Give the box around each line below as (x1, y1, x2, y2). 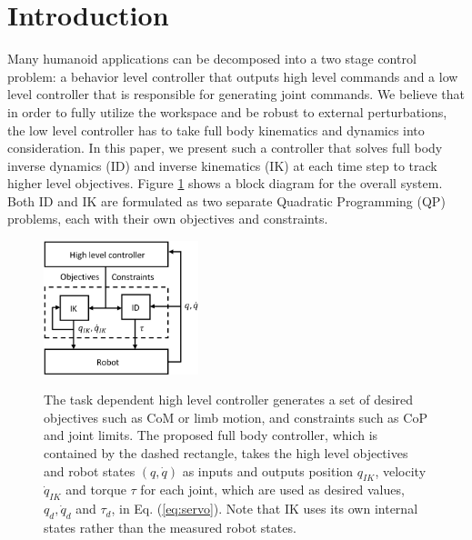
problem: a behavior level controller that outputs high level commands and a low (7, 66, 458, 85)
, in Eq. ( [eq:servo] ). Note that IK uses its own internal (111, 499, 418, 518)
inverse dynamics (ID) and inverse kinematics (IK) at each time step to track (7, 155, 437, 175)
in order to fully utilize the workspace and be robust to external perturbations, (7, 102, 447, 121)
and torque (65, 480, 126, 499)
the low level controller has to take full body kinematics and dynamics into (7, 120, 425, 139)
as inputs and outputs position (182, 461, 354, 480)
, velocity (375, 461, 427, 480)
